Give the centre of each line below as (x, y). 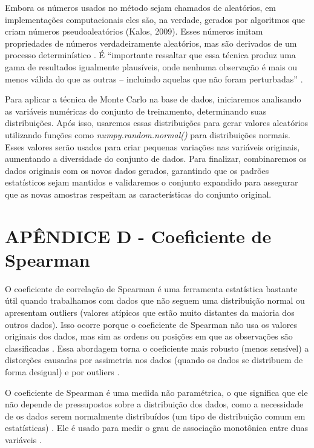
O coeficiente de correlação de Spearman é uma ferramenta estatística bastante (151, 288)
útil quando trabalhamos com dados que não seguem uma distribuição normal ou (155, 300)
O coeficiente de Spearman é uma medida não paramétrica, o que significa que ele (156, 392)
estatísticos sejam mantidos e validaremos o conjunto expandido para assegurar (152, 182)
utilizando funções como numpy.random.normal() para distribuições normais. (148, 134)
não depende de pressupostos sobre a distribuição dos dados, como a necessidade (154, 404)
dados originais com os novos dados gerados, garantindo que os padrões (137, 170)
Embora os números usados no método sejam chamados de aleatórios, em (141, 7)
